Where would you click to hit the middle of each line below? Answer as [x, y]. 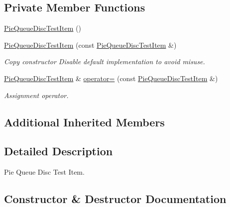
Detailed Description [58, 151]
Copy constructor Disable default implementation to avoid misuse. [105, 61]
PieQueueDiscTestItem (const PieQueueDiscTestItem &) [90, 45]
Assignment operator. [36, 95]
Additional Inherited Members [84, 122]
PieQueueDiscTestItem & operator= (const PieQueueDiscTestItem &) [111, 78]
